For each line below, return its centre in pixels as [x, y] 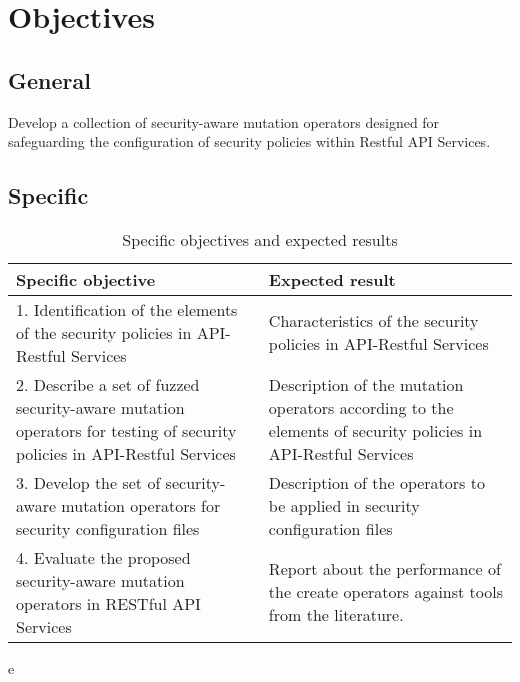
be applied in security [344, 505]
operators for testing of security [126, 430]
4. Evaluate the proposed [103, 557]
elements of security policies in [375, 430]
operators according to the [361, 407]
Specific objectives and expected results [260, 239]
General [49, 79]
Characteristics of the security [373, 321]
